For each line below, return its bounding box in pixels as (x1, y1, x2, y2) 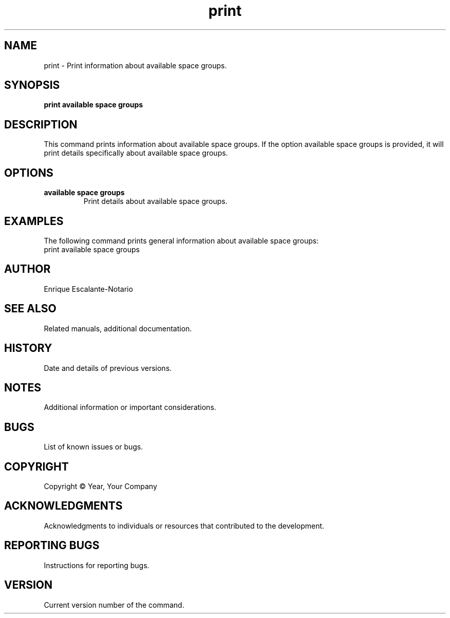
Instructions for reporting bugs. (44, 560, 149, 570)
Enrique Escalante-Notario (44, 284, 133, 293)
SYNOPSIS (4, 79, 60, 92)
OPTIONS (4, 166, 53, 179)
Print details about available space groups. (83, 197, 228, 206)
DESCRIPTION (4, 118, 78, 131)
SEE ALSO (4, 302, 57, 315)
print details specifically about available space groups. (44, 148, 228, 158)
